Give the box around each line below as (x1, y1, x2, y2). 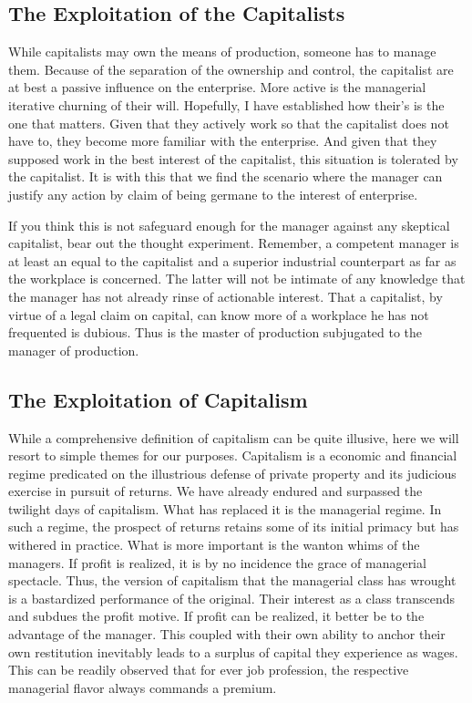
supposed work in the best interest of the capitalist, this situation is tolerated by (8, 149, 458, 168)
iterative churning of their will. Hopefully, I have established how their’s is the (8, 95, 445, 114)
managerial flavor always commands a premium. (8, 677, 277, 697)
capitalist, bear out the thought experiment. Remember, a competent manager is (8, 233, 459, 253)
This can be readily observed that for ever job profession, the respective (8, 660, 409, 679)
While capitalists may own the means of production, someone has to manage (8, 42, 436, 61)
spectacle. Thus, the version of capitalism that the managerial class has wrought (8, 571, 457, 590)
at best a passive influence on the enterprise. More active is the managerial (8, 78, 426, 97)
